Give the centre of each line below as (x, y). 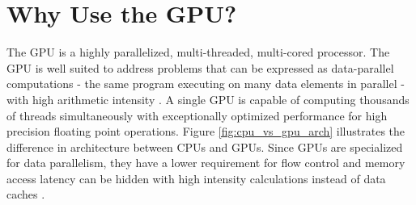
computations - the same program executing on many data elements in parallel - (206, 84)
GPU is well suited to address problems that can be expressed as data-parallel (200, 67)
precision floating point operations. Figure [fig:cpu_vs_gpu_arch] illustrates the (206, 131)
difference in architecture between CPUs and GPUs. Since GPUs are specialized (205, 146)
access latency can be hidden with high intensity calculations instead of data (196, 178)
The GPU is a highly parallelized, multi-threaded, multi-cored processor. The (198, 52)
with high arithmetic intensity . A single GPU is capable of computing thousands (208, 99)
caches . (26, 194)
